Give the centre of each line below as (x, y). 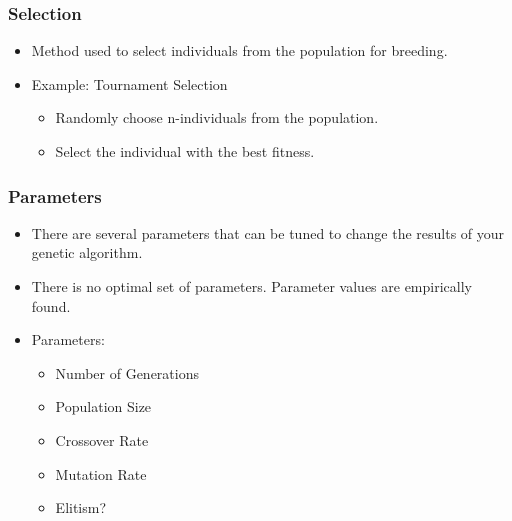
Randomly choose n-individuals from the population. (217, 117)
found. (51, 305)
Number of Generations (127, 372)
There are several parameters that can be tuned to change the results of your (268, 232)
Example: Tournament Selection (129, 83)
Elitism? (81, 507)
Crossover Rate (102, 439)
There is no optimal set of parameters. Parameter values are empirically (251, 286)
